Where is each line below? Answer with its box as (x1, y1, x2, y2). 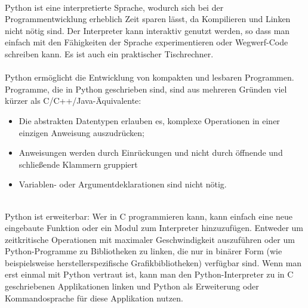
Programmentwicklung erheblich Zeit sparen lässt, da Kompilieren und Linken (5, 13, 291, 25)
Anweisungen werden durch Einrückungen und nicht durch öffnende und (19, 146, 283, 159)
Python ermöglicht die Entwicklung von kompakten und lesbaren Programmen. (5, 71, 294, 84)
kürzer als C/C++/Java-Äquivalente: (5, 94, 141, 107)
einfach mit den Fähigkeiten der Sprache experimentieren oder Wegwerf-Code (5, 36, 288, 48)
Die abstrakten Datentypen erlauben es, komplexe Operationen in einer (19, 114, 280, 127)
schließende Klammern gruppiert (19, 158, 138, 170)
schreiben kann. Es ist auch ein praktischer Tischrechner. (5, 47, 214, 60)
